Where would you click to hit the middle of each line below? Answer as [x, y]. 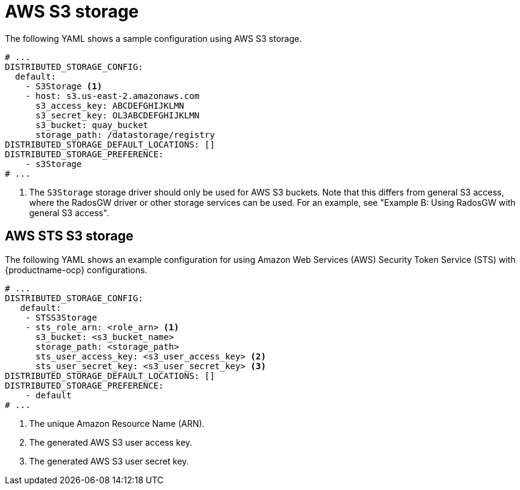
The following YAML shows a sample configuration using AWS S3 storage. [153, 38]
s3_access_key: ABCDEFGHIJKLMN [110, 105]
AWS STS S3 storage [69, 236]
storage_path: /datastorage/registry [125, 134]
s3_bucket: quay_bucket [92, 125]
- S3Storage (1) [64, 86]
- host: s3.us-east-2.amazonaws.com [112, 96]
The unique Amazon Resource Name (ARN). [117, 423]
